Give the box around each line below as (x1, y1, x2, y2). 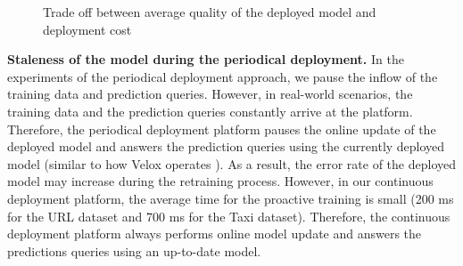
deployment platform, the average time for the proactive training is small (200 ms (7, 189, 454, 207)
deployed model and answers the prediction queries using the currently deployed (7, 137, 445, 156)
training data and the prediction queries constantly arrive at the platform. (7, 101, 413, 120)
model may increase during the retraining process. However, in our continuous (7, 172, 434, 190)
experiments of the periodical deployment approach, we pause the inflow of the (7, 67, 438, 85)
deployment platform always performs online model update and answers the (7, 224, 422, 243)
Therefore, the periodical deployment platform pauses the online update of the (7, 119, 436, 138)
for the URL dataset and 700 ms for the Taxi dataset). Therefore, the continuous (7, 206, 451, 225)
